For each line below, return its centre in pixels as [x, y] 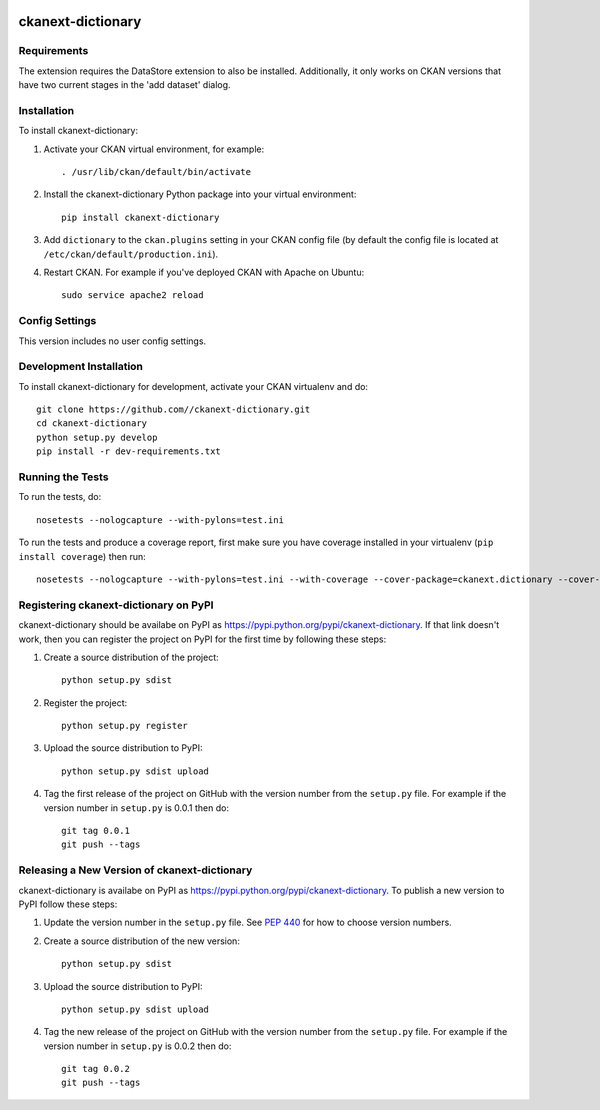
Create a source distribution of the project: [131, 657]
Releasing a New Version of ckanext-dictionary [135, 870]
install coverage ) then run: [82, 556]
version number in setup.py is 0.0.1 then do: [136, 807]
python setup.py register [125, 726]
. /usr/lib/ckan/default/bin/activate [156, 172]
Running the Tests [63, 477]
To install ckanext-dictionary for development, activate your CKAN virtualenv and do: [193, 386]
